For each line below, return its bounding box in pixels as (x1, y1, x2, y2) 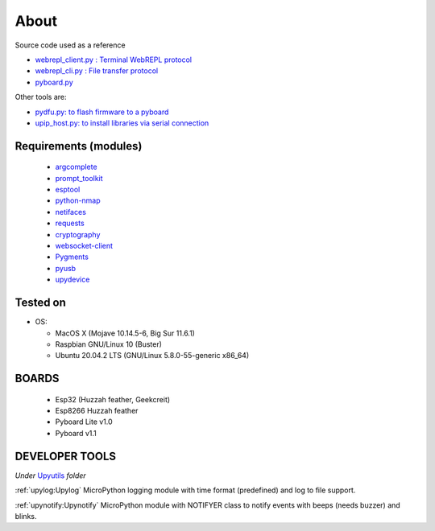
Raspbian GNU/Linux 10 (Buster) (55, 339, 163, 349)
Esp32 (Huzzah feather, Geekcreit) (55, 394, 171, 404)
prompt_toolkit (55, 173, 104, 183)
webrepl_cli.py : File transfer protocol (35, 66, 159, 76)
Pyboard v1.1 (55, 428, 97, 438)
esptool (55, 185, 81, 195)
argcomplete (55, 162, 97, 172)
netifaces (55, 207, 86, 216)
